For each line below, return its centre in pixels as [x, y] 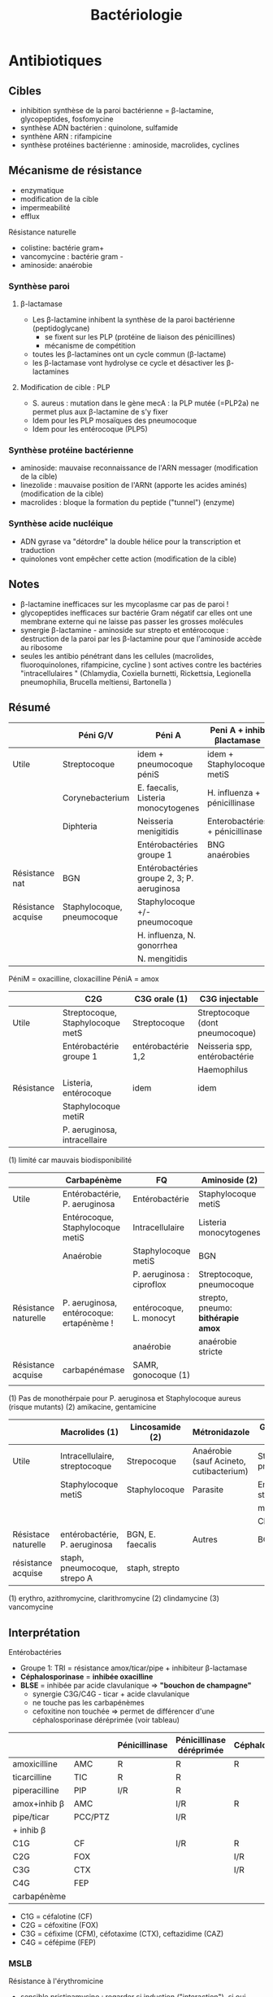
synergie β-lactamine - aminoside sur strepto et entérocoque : [124, 630]
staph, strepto [153, 1568]
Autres [205, 1539]
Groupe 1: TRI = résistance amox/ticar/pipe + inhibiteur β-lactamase [134, 1668]
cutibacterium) [221, 1472]
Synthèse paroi [39, 286]
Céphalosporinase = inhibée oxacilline [87, 1677]
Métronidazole [221, 1433]
